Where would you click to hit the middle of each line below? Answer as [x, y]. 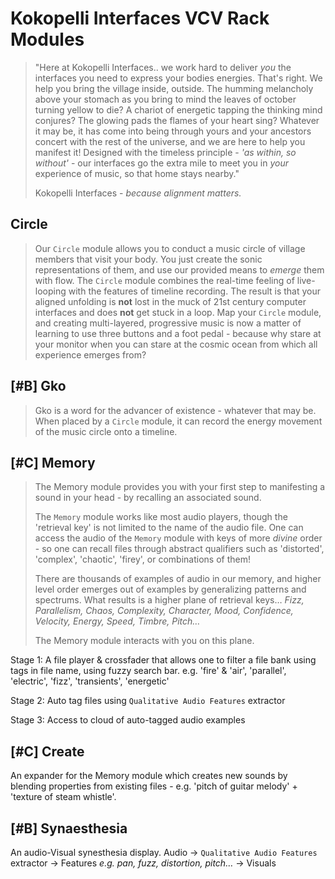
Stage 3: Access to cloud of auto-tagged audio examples [128, 720]
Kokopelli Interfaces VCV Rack [140, 18]
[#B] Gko [38, 386]
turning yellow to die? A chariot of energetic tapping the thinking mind [178, 109]
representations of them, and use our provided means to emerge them [179, 269]
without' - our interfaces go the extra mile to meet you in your [161, 163]
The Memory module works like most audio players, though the [161, 517]
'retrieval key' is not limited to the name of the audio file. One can [169, 528]
